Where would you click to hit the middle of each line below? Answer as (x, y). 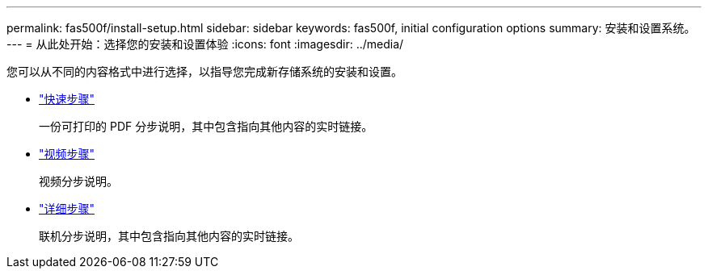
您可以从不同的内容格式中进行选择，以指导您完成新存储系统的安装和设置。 (204, 71)
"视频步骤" (67, 154)
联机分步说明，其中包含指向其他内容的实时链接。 (169, 236)
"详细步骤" (67, 208)
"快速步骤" (67, 99)
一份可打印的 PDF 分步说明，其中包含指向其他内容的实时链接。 (206, 126)
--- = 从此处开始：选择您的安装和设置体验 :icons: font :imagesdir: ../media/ (205, 44)
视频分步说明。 (78, 181)
